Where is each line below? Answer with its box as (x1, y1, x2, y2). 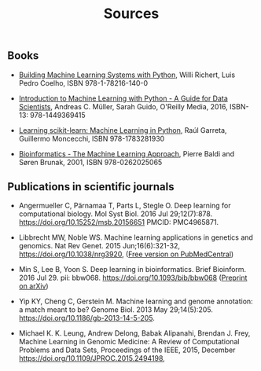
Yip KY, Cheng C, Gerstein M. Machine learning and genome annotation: (18, 296, 253, 307)
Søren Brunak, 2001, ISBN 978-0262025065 (18, 157, 163, 167)
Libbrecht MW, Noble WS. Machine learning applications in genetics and (18, 233, 253, 242)
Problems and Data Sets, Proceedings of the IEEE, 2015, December (18, 345, 236, 354)
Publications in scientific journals (7, 180, 175, 193)
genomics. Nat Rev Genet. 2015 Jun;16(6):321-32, (18, 241, 180, 251)
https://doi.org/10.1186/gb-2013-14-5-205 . (18, 314, 155, 323)
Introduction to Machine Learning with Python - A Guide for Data (18, 94, 229, 103)
